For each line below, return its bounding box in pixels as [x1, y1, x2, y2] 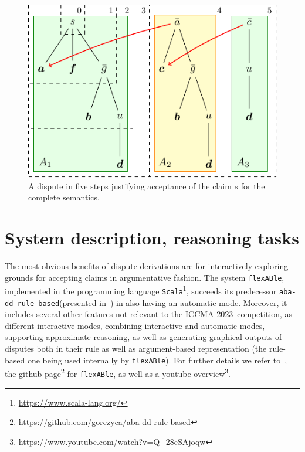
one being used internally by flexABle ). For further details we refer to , [27, 354, 287, 366]
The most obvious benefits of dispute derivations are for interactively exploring [5, 259, 289, 271]
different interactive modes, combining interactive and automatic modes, [5, 319, 265, 331]
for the [240, 179, 265, 192]
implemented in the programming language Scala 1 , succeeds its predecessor [5, 283, 277, 297]
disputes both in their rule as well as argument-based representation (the [5, 342, 267, 354]
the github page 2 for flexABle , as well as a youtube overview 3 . [5, 366, 231, 379]
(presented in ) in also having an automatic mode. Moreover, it [59, 296, 287, 308]
